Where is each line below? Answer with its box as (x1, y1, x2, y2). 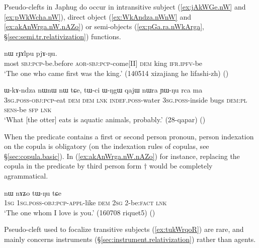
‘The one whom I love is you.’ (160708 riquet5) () (4, 207, 155, 217)
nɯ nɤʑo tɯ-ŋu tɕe (4, 187, 61, 198)
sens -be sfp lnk (4, 104, 52, 115)
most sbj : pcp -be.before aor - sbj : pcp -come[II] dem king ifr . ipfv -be (4, 57, 203, 68)
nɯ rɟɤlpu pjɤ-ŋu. (4, 48, 57, 58)
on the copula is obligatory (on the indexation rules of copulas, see (4, 141, 209, 151)
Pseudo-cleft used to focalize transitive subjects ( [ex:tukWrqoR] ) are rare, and (4, 224, 244, 234)
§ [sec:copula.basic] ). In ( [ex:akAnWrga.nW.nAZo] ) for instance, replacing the (4, 150, 240, 161)
